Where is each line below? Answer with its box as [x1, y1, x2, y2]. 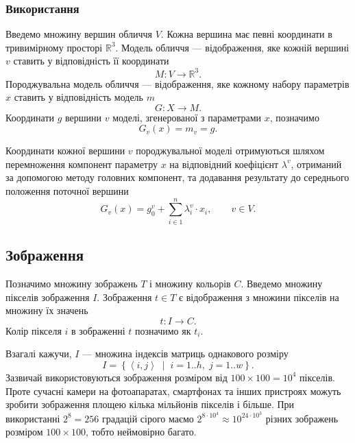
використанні [5, 411, 60, 425]
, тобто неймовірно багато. [85, 424, 197, 439]
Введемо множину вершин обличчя [5, 27, 153, 41]
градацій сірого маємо [101, 411, 194, 425]
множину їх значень [5, 303, 88, 318]
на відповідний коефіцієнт [169, 156, 279, 171]
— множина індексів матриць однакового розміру [82, 346, 289, 361]
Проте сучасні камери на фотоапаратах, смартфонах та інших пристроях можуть [5, 383, 341, 398]
